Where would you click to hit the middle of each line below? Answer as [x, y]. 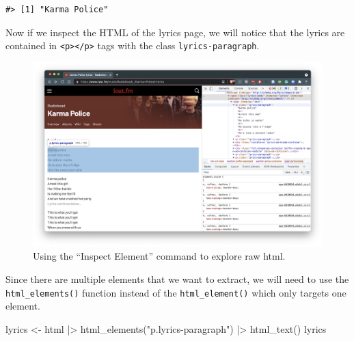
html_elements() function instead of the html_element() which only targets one [176, 292]
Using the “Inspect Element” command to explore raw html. [159, 256]
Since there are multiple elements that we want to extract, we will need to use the [177, 279]
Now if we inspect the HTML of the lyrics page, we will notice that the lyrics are [175, 32]
